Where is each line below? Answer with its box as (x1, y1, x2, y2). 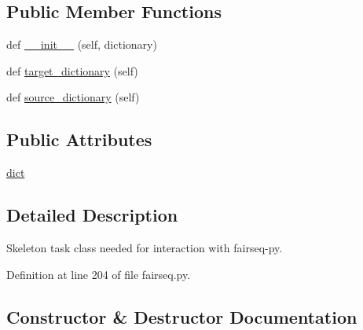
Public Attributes (6, 127, 152, 152)
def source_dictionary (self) (6, 89, 140, 105)
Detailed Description (6, 203, 178, 227)
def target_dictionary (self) (6, 62, 138, 79)
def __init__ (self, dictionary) (6, 36, 157, 53)
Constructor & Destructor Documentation (6, 304, 357, 328)
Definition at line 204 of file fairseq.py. (6, 266, 191, 282)
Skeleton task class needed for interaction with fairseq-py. (6, 239, 283, 255)
